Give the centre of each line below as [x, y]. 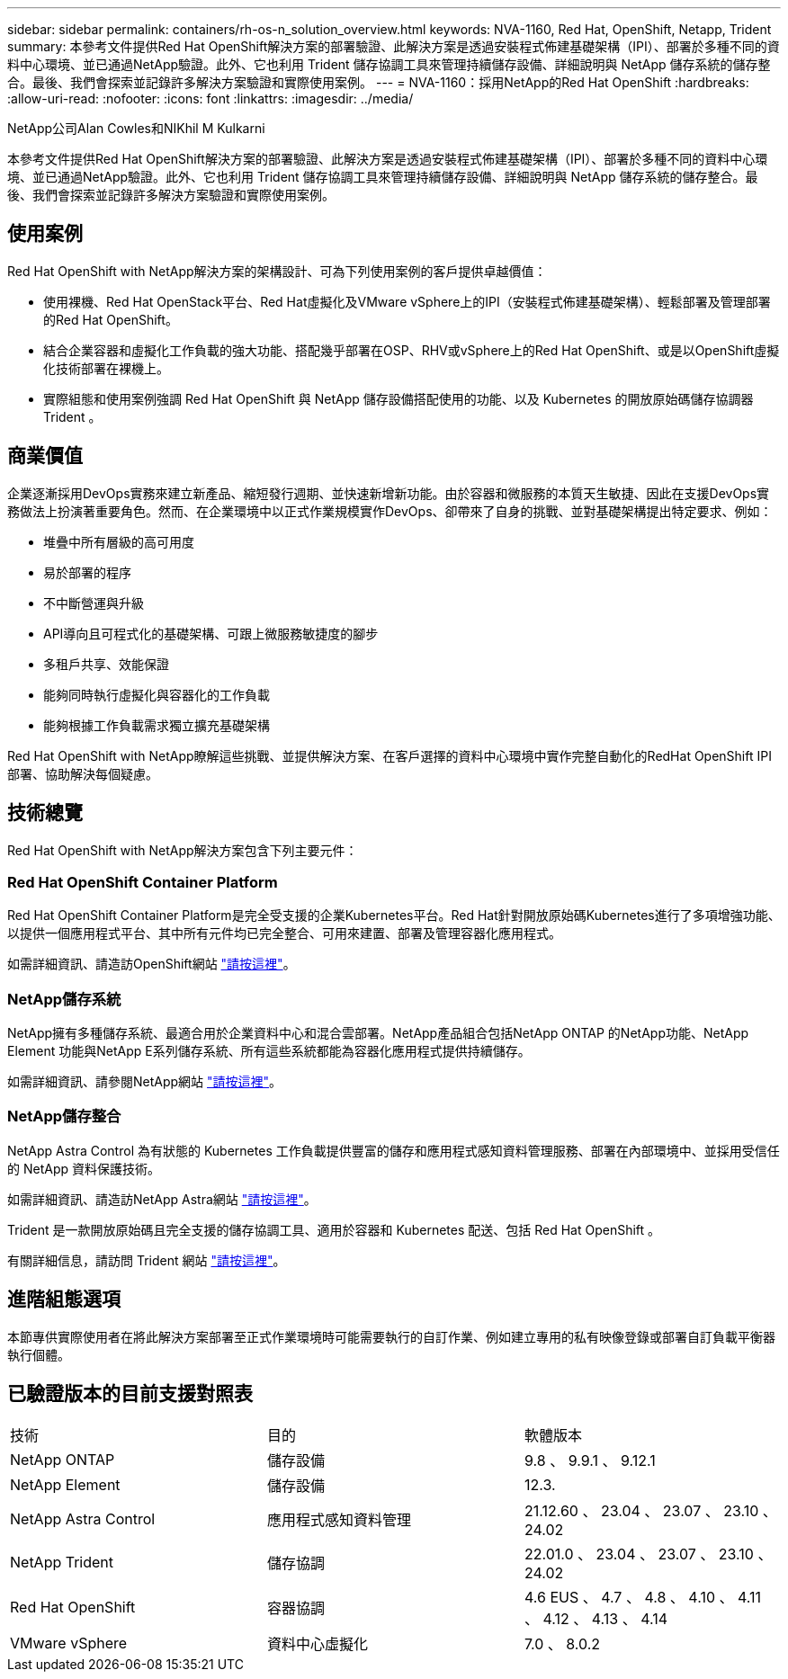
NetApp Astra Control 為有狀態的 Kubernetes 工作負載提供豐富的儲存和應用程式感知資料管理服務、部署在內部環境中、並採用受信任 [394, 1150]
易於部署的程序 [87, 572]
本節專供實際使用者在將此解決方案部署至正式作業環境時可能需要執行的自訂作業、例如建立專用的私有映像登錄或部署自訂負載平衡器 [391, 1336]
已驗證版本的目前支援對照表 [130, 1394]
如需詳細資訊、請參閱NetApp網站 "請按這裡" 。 [145, 1082]
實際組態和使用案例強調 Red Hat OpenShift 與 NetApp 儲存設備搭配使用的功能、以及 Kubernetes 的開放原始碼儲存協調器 [398, 398]
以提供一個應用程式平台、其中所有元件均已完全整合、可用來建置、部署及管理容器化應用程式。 [284, 933]
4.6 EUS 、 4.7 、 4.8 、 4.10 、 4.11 [643, 1598]
